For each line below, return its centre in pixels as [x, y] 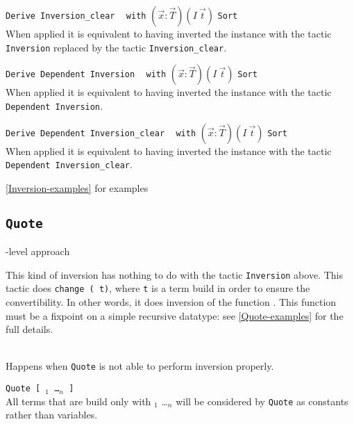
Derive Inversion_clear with [76, 16]
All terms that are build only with [78, 401]
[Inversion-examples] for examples [77, 187]
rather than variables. [52, 415]
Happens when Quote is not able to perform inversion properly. [140, 366]
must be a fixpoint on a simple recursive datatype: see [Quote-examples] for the [175, 315]
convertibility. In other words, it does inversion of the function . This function [171, 302]
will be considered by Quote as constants [262, 401]
